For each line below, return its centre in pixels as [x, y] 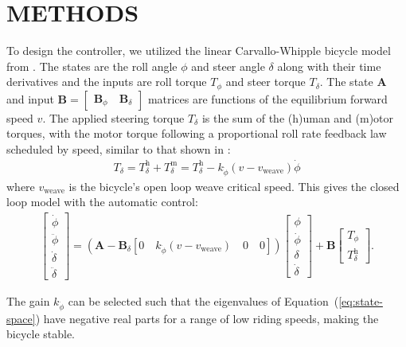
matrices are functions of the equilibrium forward [267, 98]
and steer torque [265, 82]
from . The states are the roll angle [92, 66]
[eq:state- [361, 300]
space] [21, 318]
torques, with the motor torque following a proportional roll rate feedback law [197, 133]
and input [30, 98]
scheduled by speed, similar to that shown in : [119, 148]
